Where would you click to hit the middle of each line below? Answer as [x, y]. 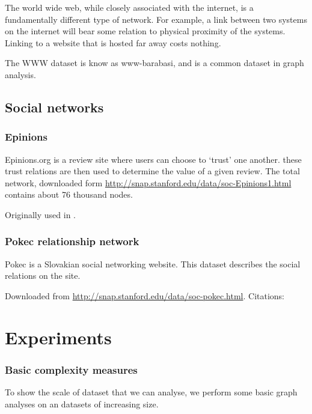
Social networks [54, 107]
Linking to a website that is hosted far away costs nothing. [113, 42]
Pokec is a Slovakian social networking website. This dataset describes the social [153, 263]
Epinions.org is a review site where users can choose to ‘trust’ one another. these [153, 159]
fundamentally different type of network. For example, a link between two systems [156, 19]
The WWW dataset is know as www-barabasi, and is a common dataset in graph [154, 63]
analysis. [20, 74]
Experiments [58, 337]
